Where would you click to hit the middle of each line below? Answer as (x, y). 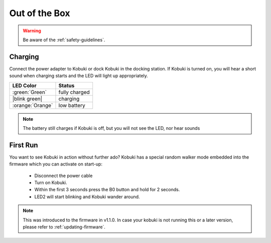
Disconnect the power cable (63, 176)
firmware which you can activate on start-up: (56, 164)
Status (66, 86)
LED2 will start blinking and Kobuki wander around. (87, 197)
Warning (32, 31)
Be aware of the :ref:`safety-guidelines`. (64, 40)
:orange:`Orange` (33, 105)
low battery (72, 105)
